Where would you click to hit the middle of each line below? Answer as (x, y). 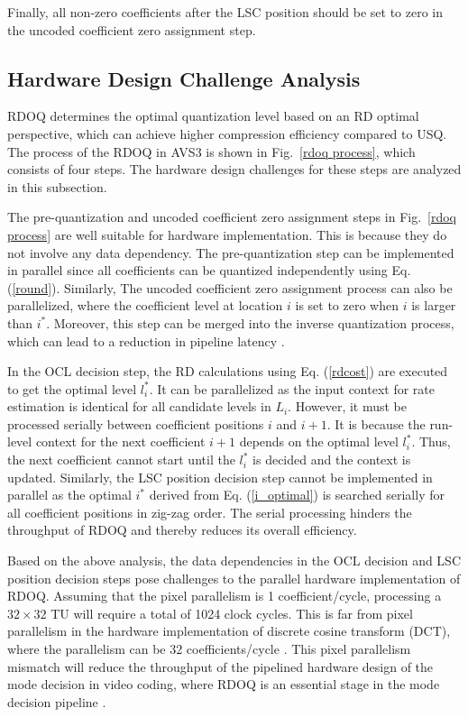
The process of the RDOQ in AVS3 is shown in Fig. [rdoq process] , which (211, 151)
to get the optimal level (72, 388)
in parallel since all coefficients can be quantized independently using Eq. (209, 270)
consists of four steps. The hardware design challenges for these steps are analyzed (234, 169)
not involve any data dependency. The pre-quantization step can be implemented (231, 252)
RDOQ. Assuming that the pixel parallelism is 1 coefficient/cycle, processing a (225, 596)
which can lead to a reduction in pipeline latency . (146, 340)
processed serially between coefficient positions (136, 423)
